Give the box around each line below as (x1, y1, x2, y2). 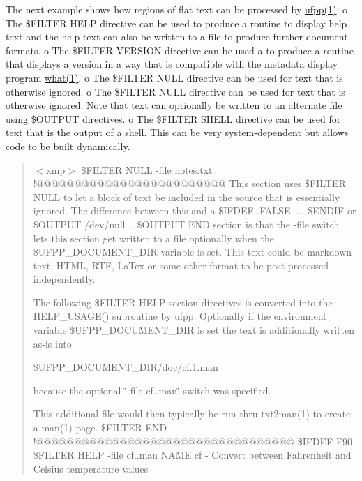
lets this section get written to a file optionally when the (33, 230, 274, 245)
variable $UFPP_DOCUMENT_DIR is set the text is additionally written (33, 323, 354, 337)
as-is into (33, 336, 72, 350)
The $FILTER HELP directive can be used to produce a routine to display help (6, 15, 347, 30)
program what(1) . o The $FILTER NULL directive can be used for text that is (6, 70, 343, 84)
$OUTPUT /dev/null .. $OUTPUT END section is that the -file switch (33, 216, 340, 231)
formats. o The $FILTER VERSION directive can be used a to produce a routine (6, 43, 354, 57)
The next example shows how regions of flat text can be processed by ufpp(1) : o (6, 2, 348, 16)
